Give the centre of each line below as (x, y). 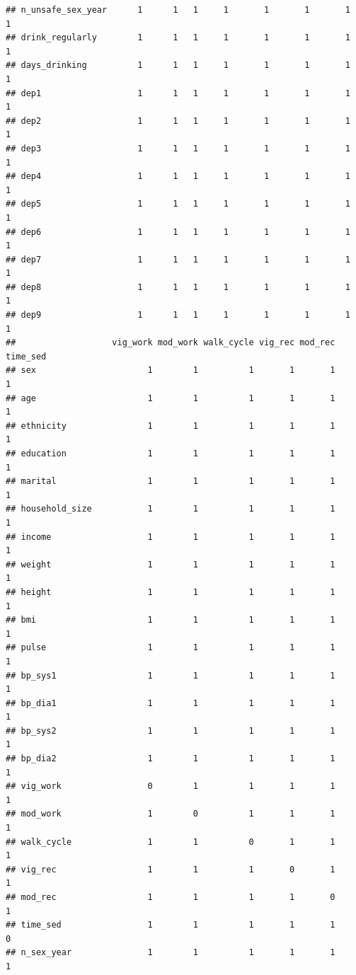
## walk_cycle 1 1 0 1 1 (171, 842)
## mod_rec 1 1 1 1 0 (171, 897)
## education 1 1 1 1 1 (171, 454)
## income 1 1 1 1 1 (171, 537)
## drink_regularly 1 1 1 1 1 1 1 (178, 38)
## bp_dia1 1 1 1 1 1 (171, 703)
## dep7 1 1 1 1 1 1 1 (178, 259)
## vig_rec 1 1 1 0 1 (171, 869)
